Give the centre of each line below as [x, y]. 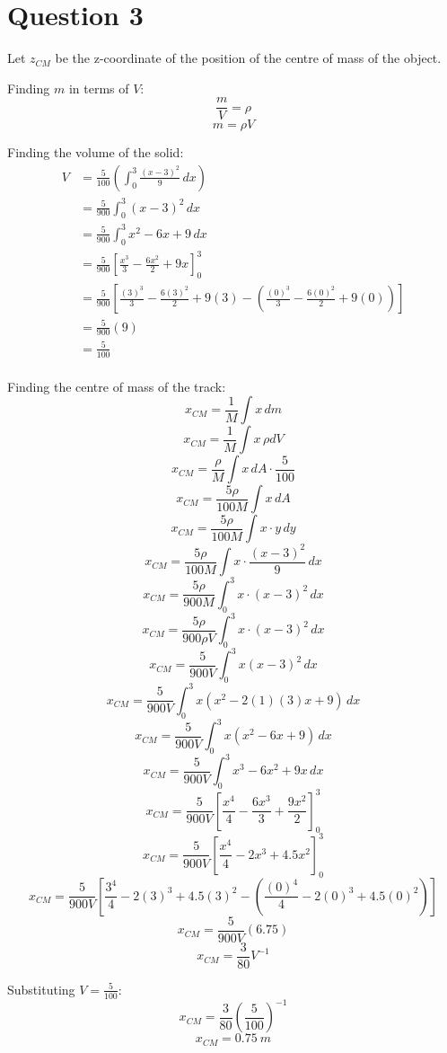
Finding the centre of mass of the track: [117, 386]
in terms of [99, 88]
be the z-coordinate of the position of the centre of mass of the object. [248, 58]
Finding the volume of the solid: [96, 152]
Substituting [41, 989]
